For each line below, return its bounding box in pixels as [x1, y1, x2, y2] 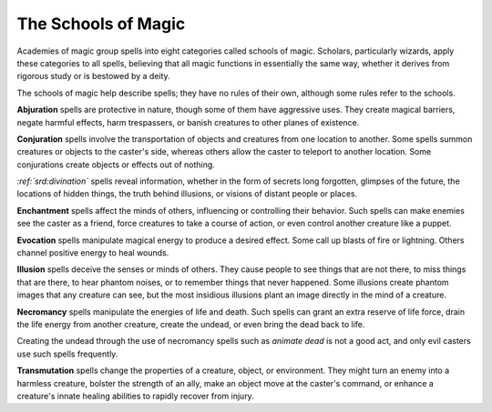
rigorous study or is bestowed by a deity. [16, 71, 170, 82]
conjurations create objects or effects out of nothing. [16, 159, 216, 170]
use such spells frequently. [16, 348, 118, 359]
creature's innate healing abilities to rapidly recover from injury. [16, 390, 254, 401]
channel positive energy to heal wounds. [16, 247, 169, 258]
